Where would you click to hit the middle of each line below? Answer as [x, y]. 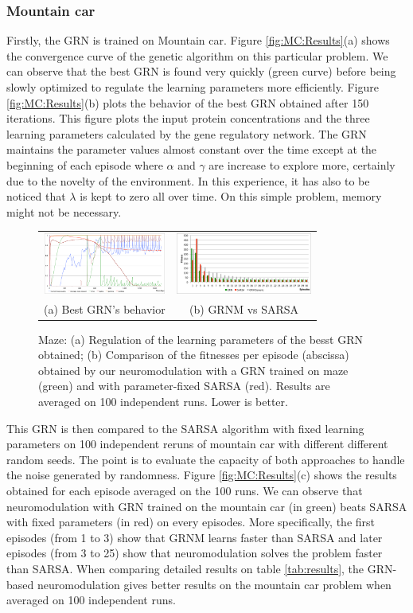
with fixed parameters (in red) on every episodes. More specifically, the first [191, 522]
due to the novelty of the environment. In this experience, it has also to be [188, 180]
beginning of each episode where [85, 164]
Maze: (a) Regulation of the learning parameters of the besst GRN [201, 339]
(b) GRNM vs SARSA [244, 308]
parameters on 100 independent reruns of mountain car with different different [197, 444]
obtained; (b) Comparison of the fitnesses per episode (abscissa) [194, 355]
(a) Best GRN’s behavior [105, 308]
